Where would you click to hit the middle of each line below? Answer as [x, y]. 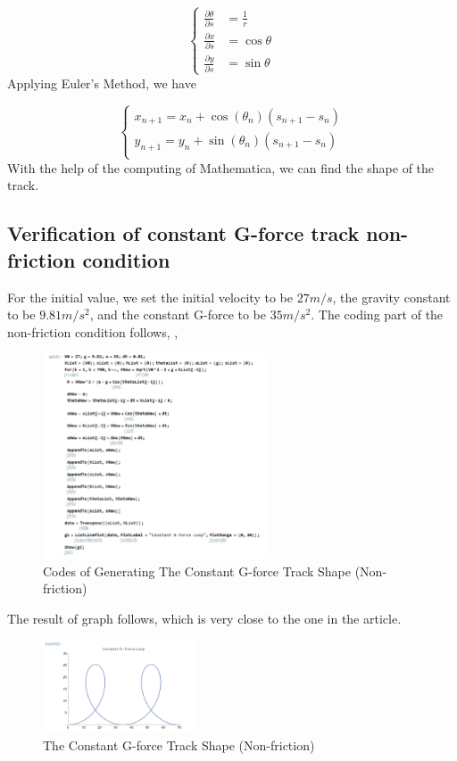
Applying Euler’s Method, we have [102, 83]
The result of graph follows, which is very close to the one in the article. [204, 618]
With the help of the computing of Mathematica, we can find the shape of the [221, 167]
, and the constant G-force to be [178, 314]
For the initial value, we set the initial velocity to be [150, 297]
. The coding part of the [377, 314]
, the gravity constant [391, 297]
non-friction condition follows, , [93, 331]
